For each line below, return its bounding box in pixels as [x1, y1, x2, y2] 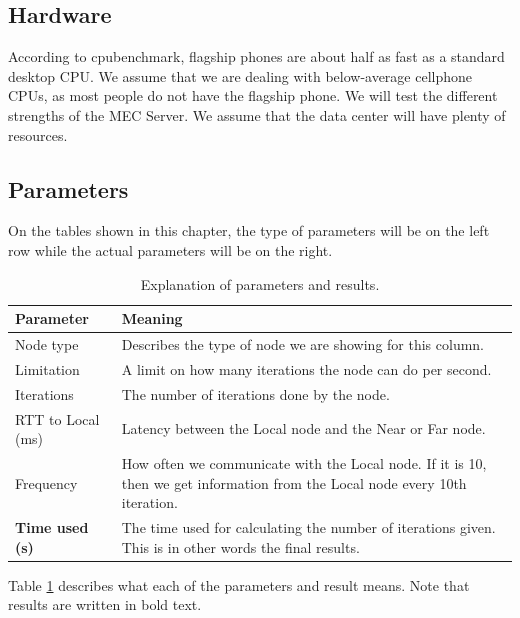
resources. [8, 124, 68, 145]
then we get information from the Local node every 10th [121, 472, 467, 493]
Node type [15, 334, 79, 354]
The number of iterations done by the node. [121, 383, 390, 404]
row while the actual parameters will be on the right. [8, 239, 333, 260]
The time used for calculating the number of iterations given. [121, 517, 496, 537]
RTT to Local [15, 408, 100, 429]
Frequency [15, 472, 78, 493]
